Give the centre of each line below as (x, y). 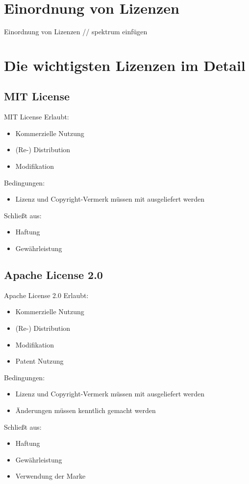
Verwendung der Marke (50, 476)
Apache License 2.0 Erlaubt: (46, 295)
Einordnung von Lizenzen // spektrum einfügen (76, 32)
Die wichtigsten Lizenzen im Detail (125, 65)
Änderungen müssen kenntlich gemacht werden (86, 410)
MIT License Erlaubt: (37, 117)
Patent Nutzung (39, 361)
